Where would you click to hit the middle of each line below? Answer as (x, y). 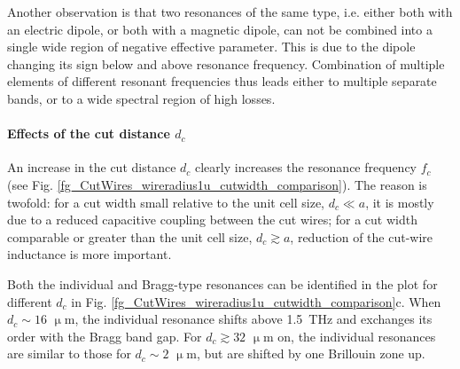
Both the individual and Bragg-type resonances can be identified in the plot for (222, 283)
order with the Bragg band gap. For (105, 336)
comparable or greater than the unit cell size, (130, 236)
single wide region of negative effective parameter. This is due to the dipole (211, 47)
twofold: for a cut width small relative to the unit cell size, (166, 202)
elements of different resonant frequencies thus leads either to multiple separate (222, 81)
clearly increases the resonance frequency (306, 167)
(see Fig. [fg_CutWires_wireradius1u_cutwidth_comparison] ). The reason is (217, 184)
